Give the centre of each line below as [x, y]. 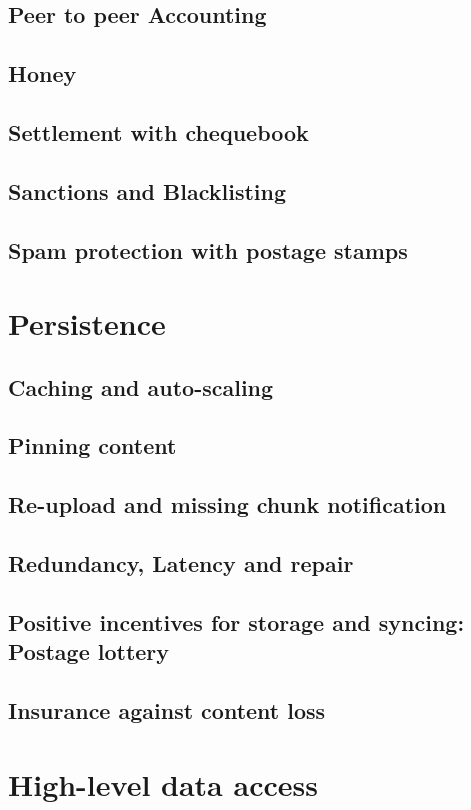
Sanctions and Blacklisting [147, 190]
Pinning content [92, 445]
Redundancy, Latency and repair [181, 563]
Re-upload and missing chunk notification [227, 504]
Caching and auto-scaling [141, 386]
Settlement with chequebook [158, 131]
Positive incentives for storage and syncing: [236, 621]
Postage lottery [89, 651]
